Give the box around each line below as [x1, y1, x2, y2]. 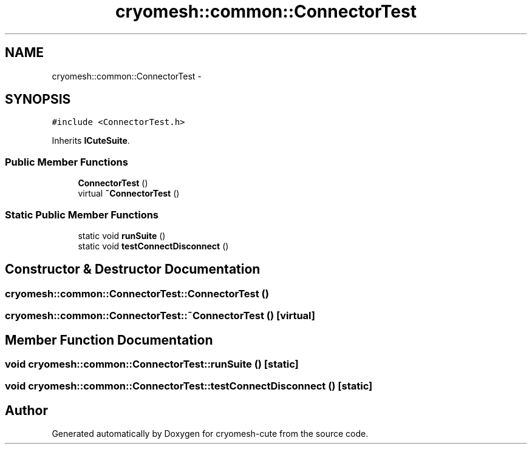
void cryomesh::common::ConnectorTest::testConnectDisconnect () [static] [5, 380, 373, 393]
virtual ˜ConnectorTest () [78, 188, 180, 199]
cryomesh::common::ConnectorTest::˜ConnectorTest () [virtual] [5, 309, 315, 322]
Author [5, 402, 48, 418]
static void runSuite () [78, 230, 166, 241]
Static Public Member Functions [5, 208, 159, 221]
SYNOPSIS [5, 92, 71, 107]
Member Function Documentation [5, 332, 213, 348]
